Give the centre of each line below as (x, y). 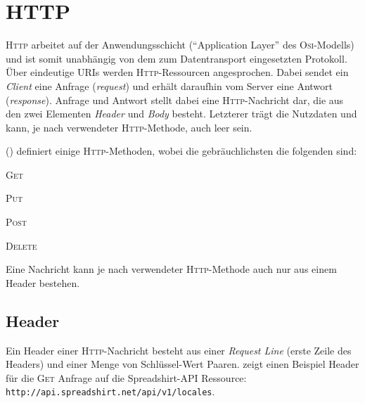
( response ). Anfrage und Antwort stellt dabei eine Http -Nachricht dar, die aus (175, 100)
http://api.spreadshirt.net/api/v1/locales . (110, 391)
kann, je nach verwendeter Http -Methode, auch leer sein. (129, 127)
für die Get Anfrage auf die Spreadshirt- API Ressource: (126, 377)
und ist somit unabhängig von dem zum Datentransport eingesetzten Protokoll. (177, 58)
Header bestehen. (43, 282)
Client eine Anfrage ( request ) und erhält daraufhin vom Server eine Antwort (169, 85)
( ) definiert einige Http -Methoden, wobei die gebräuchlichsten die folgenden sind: (181, 151)
